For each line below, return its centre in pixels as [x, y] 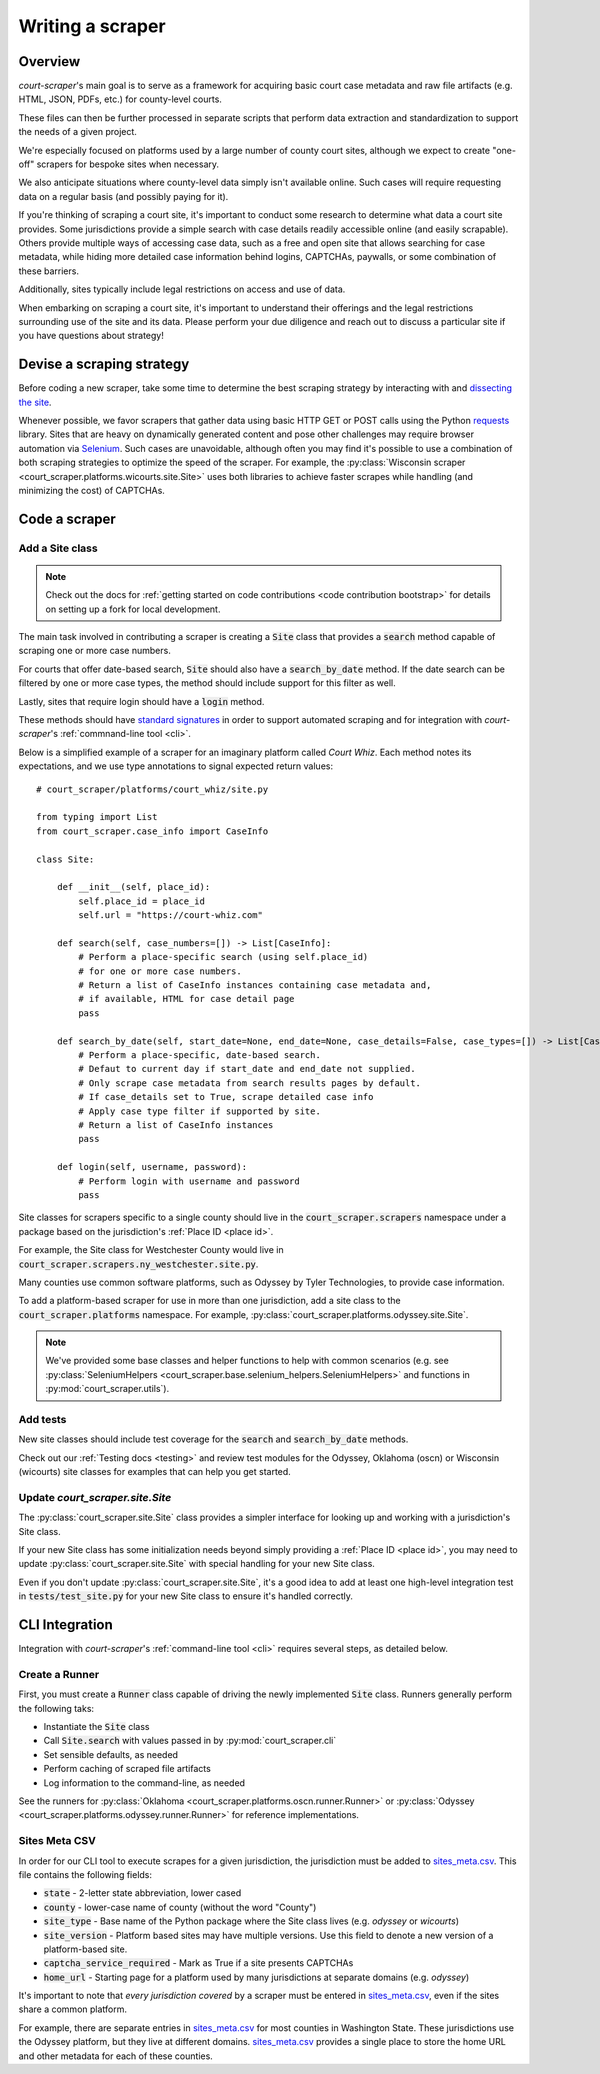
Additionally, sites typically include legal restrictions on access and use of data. [182, 289]
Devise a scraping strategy [104, 364]
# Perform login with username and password [189, 1181]
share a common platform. [73, 2009]
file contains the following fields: [85, 1874]
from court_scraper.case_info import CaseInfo [152, 831]
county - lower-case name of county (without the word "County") [180, 1907]
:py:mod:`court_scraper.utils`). [107, 1389]
